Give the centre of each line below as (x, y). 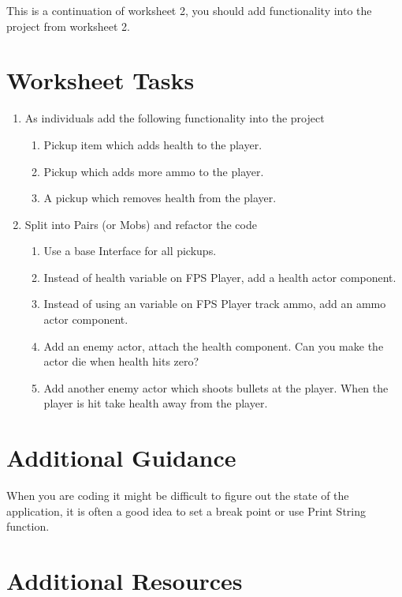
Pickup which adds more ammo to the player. (154, 171)
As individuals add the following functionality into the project (175, 118)
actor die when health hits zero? (121, 361)
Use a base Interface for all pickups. (130, 251)
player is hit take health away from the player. (156, 403)
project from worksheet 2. (68, 26)
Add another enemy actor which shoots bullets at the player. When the (216, 387)
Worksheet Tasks (100, 80)
